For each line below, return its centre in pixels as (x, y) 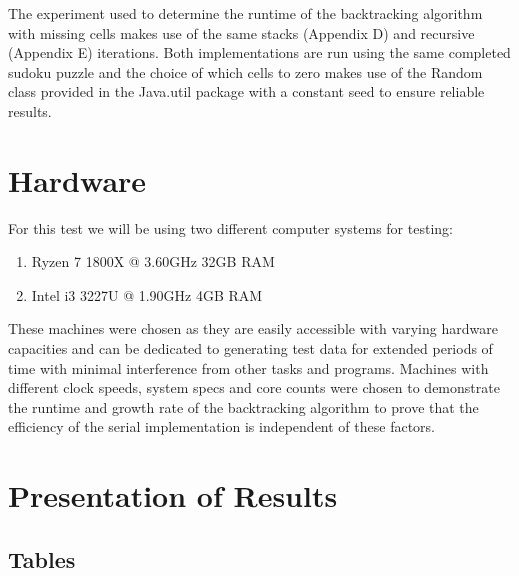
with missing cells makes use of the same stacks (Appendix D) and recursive (241, 32)
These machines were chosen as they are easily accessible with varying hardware (253, 328)
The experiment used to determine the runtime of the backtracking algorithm (245, 13)
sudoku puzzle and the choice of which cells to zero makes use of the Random (245, 71)
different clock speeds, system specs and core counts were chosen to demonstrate (254, 387)
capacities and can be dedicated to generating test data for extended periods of (250, 348)
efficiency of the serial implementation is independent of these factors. (221, 426)
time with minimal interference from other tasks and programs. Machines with (248, 367)
